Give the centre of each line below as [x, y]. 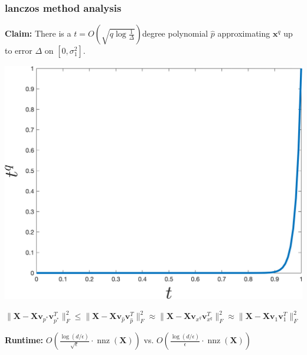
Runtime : [24, 340]
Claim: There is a [38, 33]
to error [19, 51]
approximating [244, 33]
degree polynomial [175, 33]
